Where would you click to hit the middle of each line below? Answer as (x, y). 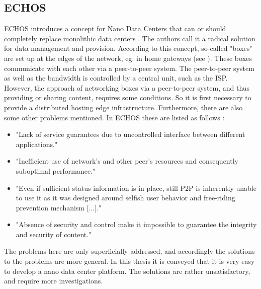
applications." (37, 144)
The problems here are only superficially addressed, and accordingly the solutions (129, 251)
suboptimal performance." (56, 170)
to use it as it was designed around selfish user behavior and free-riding (125, 198)
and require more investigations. (54, 281)
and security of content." (54, 234)
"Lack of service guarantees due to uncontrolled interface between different (130, 134)
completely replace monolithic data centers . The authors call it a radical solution (130, 38)
